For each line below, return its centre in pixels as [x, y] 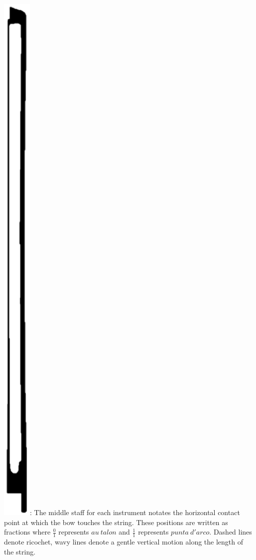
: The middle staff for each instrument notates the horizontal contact [135, 512]
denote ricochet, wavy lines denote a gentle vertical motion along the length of [124, 542]
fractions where [27, 532]
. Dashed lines [231, 532]
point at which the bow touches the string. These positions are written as [116, 522]
